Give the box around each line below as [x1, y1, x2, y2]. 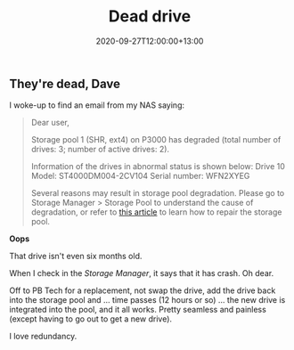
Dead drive [108, 6, 192, 27]
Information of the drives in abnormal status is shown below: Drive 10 [30, 161, 285, 172]
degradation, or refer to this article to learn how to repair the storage [30, 207, 282, 217]
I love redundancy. [9, 331, 78, 342]
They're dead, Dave [9, 76, 120, 91]
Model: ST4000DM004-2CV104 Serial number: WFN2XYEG [30, 171, 250, 182]
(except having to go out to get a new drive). [9, 313, 172, 324]
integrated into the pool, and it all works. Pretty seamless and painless [9, 305, 267, 315]
